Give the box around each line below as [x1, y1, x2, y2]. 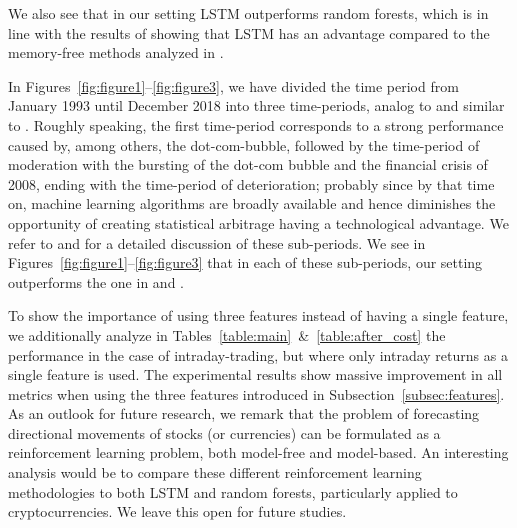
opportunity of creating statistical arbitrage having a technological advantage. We [8, 212, 509, 233]
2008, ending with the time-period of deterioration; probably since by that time [8, 173, 495, 194]
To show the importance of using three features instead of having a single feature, [8, 305, 509, 326]
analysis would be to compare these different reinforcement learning [8, 462, 422, 483]
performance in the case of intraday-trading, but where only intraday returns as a [8, 344, 508, 365]
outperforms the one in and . [8, 271, 184, 292]
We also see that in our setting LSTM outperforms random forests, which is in [8, 3, 489, 23]
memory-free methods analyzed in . [8, 42, 224, 63]
